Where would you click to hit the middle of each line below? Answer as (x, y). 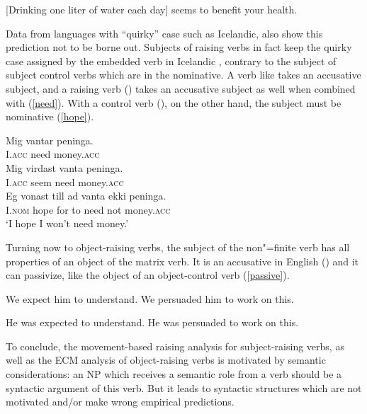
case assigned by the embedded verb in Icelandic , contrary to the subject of (171, 61)
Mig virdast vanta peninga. (64, 167)
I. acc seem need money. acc (65, 182)
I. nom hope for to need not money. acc (88, 209)
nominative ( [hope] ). (50, 116)
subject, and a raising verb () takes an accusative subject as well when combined (181, 88)
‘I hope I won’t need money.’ (67, 223)
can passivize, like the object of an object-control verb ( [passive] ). (148, 275)
